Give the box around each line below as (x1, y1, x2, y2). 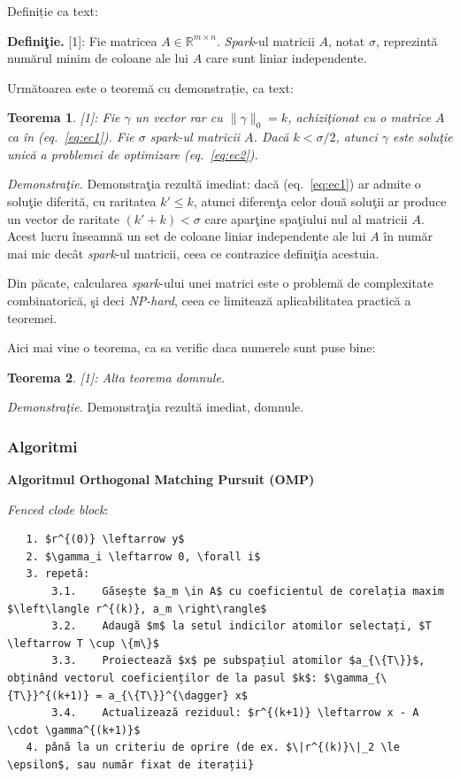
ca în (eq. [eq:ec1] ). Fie (7, 127, 134, 146)
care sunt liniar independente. (205, 49, 367, 67)
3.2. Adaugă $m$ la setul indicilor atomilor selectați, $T (51, 620, 432, 633)
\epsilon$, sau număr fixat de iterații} (7, 759, 255, 772)
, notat (328, 31, 365, 50)
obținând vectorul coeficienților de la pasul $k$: (7, 672, 318, 685)
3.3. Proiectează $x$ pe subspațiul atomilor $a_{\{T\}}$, (51, 654, 425, 667)
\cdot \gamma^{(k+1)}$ (7, 723, 141, 737)
